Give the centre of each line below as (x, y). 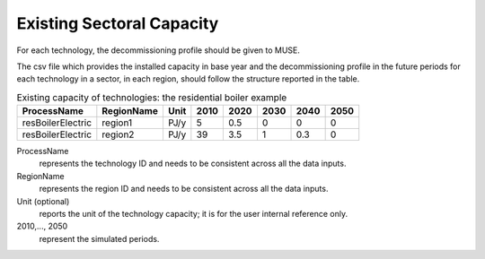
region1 (117, 123)
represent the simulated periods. (99, 238)
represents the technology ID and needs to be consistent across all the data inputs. (193, 164)
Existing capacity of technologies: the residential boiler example (152, 97)
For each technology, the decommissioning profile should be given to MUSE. (159, 50)
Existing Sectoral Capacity (118, 23)
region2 (118, 134)
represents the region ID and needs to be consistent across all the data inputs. (184, 189)
